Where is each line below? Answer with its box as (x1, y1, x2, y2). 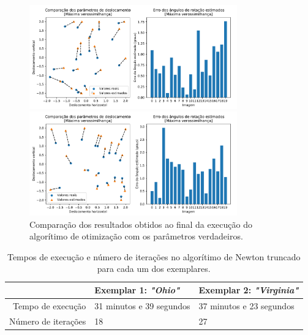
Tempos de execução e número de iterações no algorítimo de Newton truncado (7, 250, 301, 263)
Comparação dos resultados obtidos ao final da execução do (29, 217, 252, 230)
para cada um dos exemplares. (97, 262, 211, 275)
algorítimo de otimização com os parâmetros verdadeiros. (29, 230, 243, 243)
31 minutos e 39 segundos (94, 299, 190, 312)
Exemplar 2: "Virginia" (198, 284, 299, 296)
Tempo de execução (12, 299, 86, 312)
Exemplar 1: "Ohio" (94, 284, 180, 296)
